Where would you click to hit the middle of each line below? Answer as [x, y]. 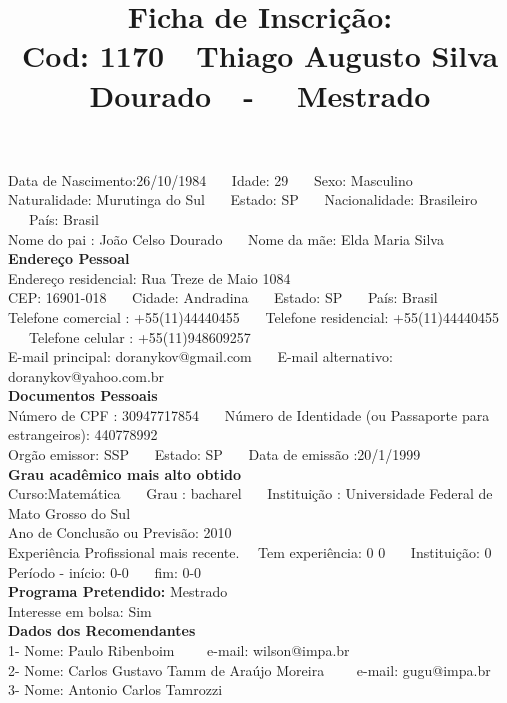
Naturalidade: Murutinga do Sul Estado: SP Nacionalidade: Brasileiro [243, 199]
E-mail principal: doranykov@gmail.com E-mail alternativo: [200, 356]
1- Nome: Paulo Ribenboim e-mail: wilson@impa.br [179, 650]
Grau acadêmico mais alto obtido [125, 473]
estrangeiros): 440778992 [83, 434]
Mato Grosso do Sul [69, 512]
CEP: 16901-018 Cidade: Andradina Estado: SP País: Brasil [223, 297]
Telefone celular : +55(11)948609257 [139, 336]
